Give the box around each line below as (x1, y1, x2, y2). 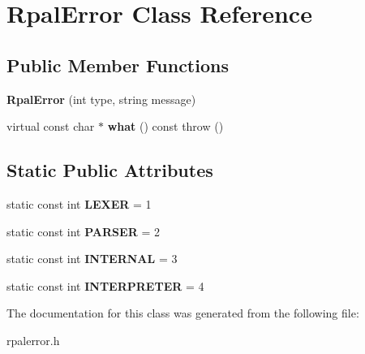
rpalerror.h (6, 331, 60, 348)
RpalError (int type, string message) (6, 90, 196, 107)
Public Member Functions (6, 52, 229, 77)
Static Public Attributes (6, 158, 213, 183)
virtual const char (6, 118, 95, 135)
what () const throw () (107, 118, 224, 135)
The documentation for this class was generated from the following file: (6, 304, 359, 322)
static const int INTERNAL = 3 (6, 250, 178, 267)
